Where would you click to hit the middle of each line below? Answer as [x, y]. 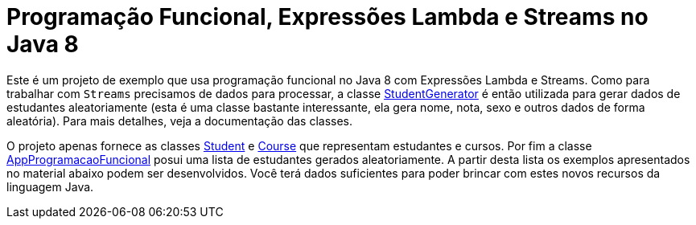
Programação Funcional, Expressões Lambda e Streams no [327, 17]
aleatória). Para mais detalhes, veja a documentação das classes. [180, 121]
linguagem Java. [50, 186]
